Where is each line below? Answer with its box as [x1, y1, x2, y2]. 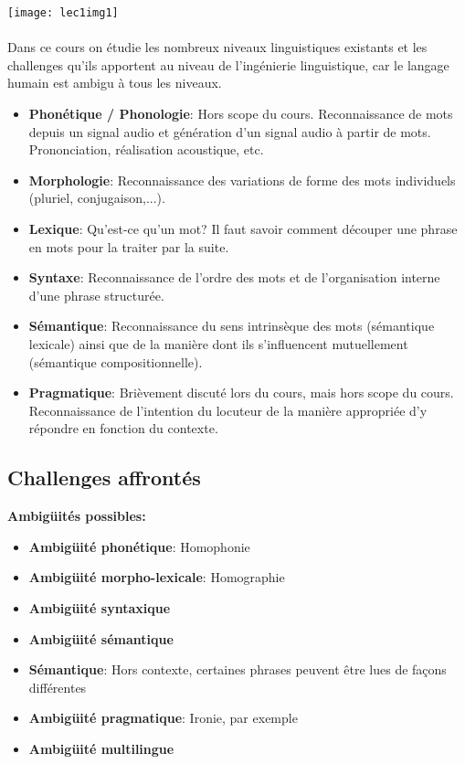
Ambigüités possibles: [7, 506, 146, 525]
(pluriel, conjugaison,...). [28, 188, 165, 207]
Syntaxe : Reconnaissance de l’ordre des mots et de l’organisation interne [28, 268, 440, 287]
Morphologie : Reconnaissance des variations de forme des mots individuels [28, 170, 456, 189]
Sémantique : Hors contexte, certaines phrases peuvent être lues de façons [28, 660, 447, 679]
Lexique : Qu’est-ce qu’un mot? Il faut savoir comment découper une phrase [28, 219, 458, 238]
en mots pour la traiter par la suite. [28, 237, 229, 256]
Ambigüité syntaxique [28, 598, 171, 617]
